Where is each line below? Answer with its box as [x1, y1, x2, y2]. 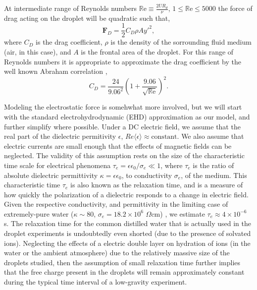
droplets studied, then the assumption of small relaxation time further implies [4, 257, 241, 267]
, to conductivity [121, 170, 172, 180]
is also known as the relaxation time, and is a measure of [70, 179, 243, 190]
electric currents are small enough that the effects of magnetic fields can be [4, 140, 232, 151]
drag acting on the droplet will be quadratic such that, [4, 12, 170, 23]
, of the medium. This [181, 170, 247, 180]
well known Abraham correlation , [4, 66, 107, 76]
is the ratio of [193, 160, 234, 170]
